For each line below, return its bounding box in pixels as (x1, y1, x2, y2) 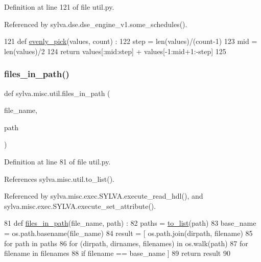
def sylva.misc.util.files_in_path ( (4, 87, 110, 98)
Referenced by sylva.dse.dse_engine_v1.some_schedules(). (4, 18, 187, 29)
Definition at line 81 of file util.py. (4, 156, 111, 166)
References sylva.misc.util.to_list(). (4, 173, 114, 184)
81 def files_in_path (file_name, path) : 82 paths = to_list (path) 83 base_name (4, 218, 256, 228)
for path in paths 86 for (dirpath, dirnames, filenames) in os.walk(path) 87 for (4, 237, 248, 248)
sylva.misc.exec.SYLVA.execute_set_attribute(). (4, 200, 156, 211)
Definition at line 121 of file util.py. (4, 2, 114, 12)
